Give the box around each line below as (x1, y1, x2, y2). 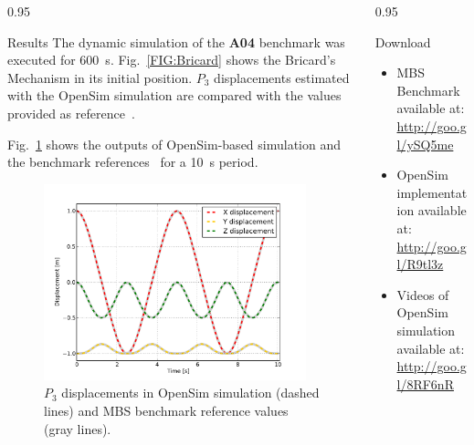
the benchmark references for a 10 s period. (7, 152, 258, 171)
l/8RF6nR (396, 374, 454, 393)
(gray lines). (44, 419, 111, 438)
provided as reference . (7, 103, 135, 122)
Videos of (396, 285, 449, 304)
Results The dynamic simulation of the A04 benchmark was (7, 32, 345, 51)
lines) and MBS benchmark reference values (44, 400, 289, 419)
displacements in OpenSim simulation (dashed (61, 383, 320, 402)
